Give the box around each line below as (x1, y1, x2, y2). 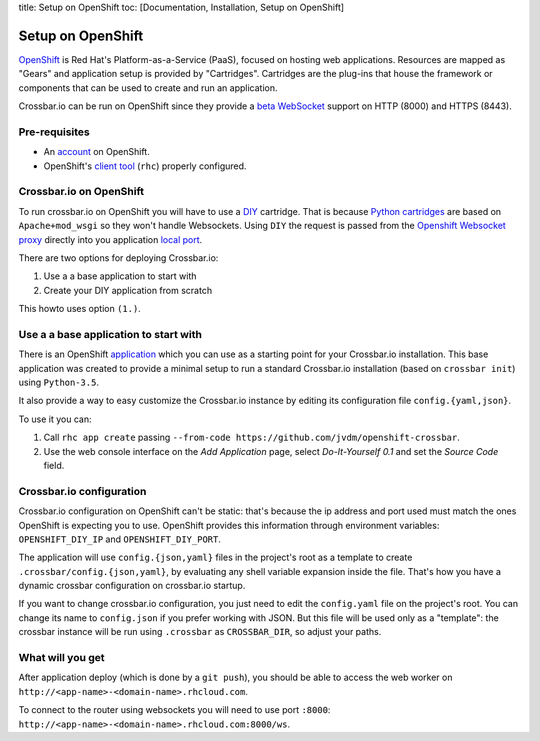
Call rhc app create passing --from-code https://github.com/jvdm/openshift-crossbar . (43, 431, 460, 444)
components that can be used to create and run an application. (18, 81, 278, 94)
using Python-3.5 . (18, 376, 100, 389)
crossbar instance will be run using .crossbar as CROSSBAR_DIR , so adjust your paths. (18, 626, 382, 638)
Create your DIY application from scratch (43, 284, 213, 296)
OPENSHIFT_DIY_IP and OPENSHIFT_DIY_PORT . (18, 533, 222, 545)
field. (43, 459, 65, 471)
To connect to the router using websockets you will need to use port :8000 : (18, 704, 331, 716)
